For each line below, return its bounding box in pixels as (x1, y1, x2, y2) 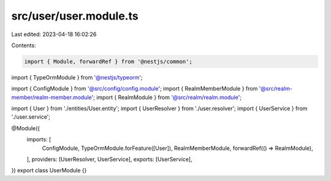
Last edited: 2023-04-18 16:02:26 (11, 31, 97, 38)
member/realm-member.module (11, 94, 92, 101)
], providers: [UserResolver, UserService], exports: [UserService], (26, 156, 192, 163)
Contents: (11, 42, 36, 49)
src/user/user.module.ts (11, 9, 139, 23)
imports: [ (26, 136, 51, 143)
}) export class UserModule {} (11, 167, 87, 174)
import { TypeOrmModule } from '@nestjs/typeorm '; (11, 73, 143, 81)
